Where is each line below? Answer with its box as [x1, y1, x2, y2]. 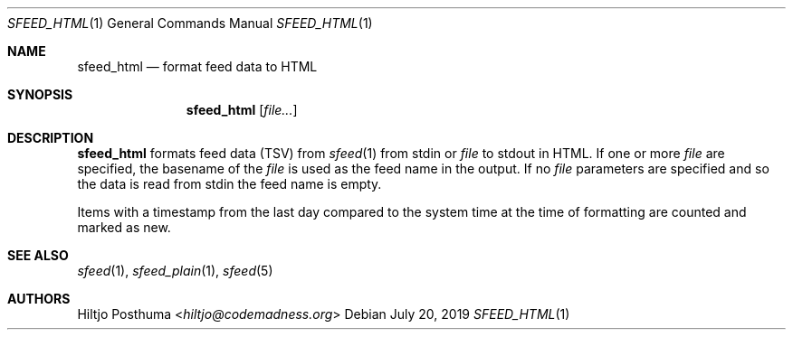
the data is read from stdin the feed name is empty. [77, 176, 382, 192]
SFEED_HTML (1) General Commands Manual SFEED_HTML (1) [7, 15, 373, 31]
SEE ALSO [7, 248, 69, 263]
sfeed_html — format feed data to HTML [77, 59, 318, 74]
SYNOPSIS [7, 87, 73, 102]
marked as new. [77, 220, 171, 235]
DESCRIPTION [7, 130, 94, 145]
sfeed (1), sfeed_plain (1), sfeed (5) [77, 263, 273, 278]
